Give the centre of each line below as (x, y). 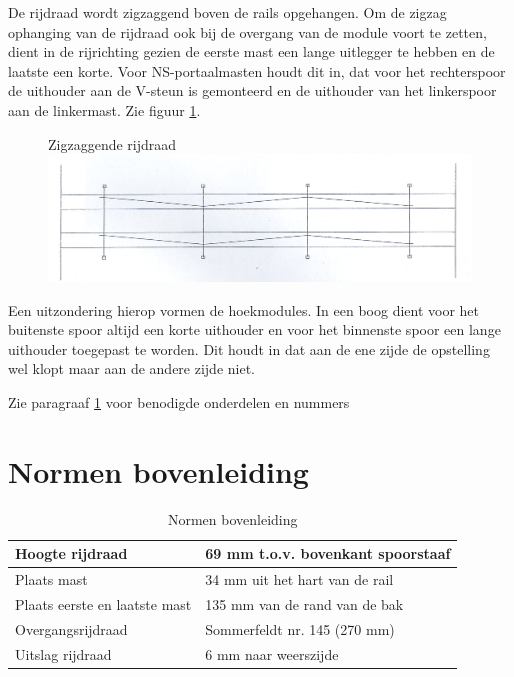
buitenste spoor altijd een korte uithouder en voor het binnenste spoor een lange (254, 329)
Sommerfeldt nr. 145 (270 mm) (300, 628)
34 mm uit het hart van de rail (299, 579)
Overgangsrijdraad (71, 628)
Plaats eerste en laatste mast (103, 604)
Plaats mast (51, 579)
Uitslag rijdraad (63, 653)
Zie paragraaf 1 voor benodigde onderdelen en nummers (179, 402)
